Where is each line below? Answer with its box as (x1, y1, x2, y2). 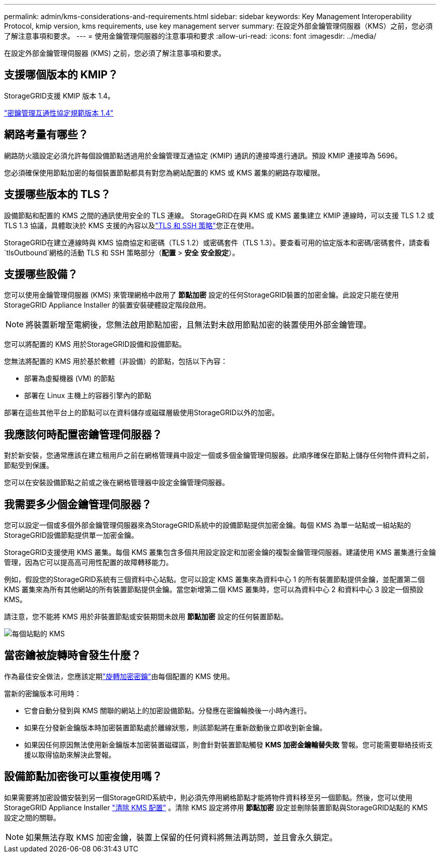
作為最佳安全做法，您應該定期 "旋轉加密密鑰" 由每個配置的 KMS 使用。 (4, 672, 234, 681)
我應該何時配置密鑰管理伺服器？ (4, 428, 162, 441)
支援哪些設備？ (4, 267, 78, 280)
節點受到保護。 (4, 461, 53, 470)
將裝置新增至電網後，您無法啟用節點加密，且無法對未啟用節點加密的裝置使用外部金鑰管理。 (26, 320, 372, 330)
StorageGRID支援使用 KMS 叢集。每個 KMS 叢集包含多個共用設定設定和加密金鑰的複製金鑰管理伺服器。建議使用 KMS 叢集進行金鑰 (4, 548, 436, 557)
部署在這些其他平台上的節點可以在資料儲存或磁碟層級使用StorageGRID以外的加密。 (4, 408, 279, 417)
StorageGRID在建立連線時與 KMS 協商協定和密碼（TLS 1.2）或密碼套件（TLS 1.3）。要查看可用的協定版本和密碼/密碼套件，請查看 (4, 238, 430, 247)
